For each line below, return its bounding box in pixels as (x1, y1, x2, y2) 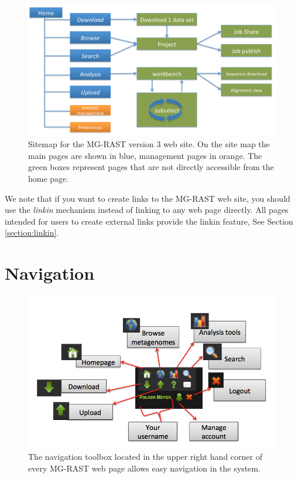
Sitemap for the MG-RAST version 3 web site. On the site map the (28, 138, 270, 150)
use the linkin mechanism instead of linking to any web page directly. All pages (5, 204, 289, 216)
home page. (28, 172, 69, 184)
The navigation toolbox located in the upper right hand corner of (28, 450, 262, 462)
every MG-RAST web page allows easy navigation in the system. (28, 462, 261, 474)
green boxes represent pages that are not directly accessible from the (28, 161, 274, 173)
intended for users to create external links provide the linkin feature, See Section (5, 215, 293, 227)
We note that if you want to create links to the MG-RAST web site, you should (5, 192, 290, 204)
